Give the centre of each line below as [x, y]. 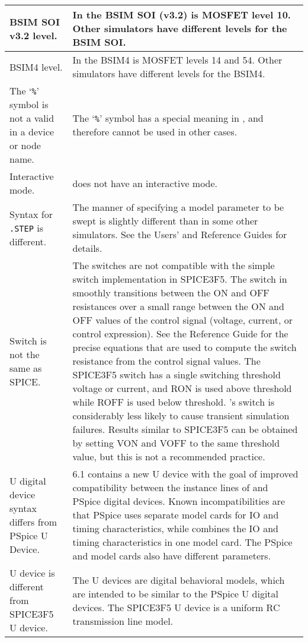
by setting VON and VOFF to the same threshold [176, 443]
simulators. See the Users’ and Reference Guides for [180, 234]
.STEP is [27, 227]
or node [25, 145]
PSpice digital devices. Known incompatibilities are [179, 501]
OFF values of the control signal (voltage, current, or [182, 320]
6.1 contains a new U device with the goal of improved [185, 474]
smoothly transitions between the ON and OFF [171, 292]
